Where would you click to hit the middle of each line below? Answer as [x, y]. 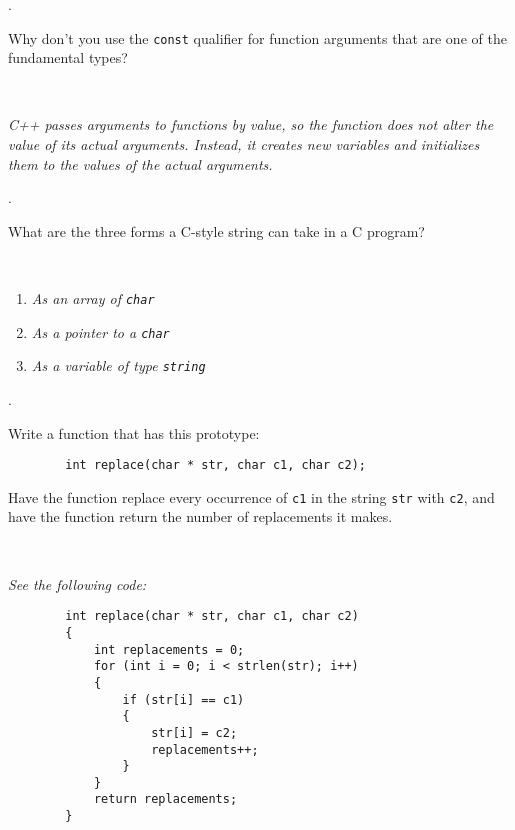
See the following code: [77, 583]
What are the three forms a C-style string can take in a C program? [216, 230]
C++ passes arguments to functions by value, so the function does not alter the [251, 124]
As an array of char [93, 298]
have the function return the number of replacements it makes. [200, 516]
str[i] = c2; [194, 732]
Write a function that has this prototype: [134, 432]
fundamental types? [68, 57]
